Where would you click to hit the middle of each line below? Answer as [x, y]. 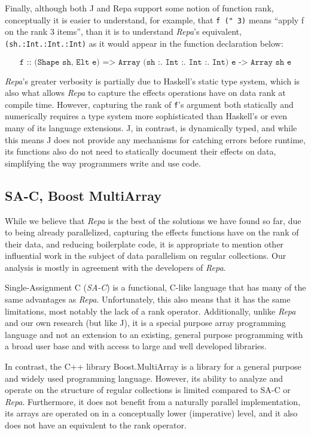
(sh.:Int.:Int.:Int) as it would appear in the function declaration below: [144, 43]
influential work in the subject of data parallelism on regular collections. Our [146, 256]
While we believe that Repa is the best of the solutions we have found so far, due [153, 220]
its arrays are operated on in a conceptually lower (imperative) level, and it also [151, 413]
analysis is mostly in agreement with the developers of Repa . [115, 267]
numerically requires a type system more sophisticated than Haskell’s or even [146, 116]
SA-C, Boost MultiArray [83, 195]
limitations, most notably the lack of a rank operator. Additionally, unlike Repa [150, 311]
